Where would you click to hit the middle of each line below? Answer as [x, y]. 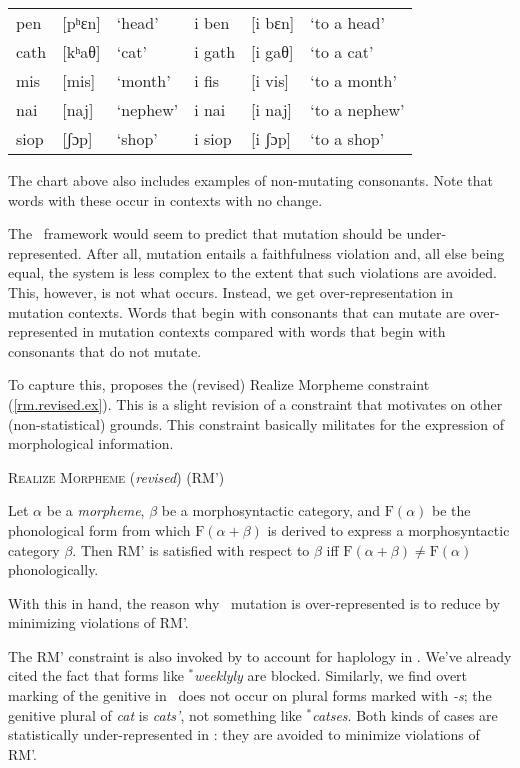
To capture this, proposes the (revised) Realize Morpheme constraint [219, 384]
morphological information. [91, 443]
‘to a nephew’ [357, 109]
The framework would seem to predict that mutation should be [205, 233]
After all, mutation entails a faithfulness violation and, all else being [295, 252]
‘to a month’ [353, 80]
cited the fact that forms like [96, 675]
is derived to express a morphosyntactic [388, 529]
